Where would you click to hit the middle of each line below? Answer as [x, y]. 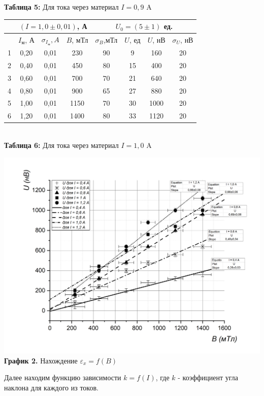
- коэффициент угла [208, 377]
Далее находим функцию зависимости [63, 377]
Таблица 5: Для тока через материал [61, 7]
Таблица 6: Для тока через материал [61, 145]
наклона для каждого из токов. [51, 387]
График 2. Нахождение [41, 360]
